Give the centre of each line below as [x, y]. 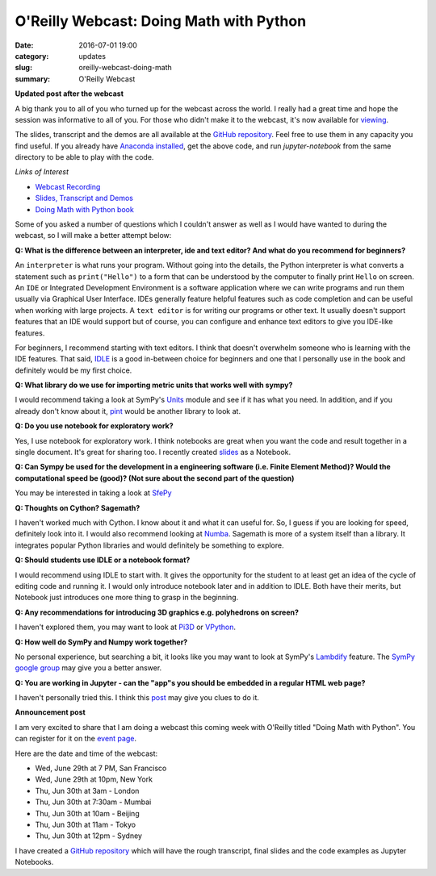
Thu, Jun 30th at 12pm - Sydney [89, 836]
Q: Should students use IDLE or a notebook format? [103, 560]
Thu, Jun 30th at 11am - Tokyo [86, 824]
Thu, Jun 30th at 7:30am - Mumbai [93, 802]
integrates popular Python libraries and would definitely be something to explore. [149, 545]
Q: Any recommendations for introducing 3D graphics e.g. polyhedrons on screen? [157, 612]
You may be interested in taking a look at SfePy [94, 493]
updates [92, 56]
